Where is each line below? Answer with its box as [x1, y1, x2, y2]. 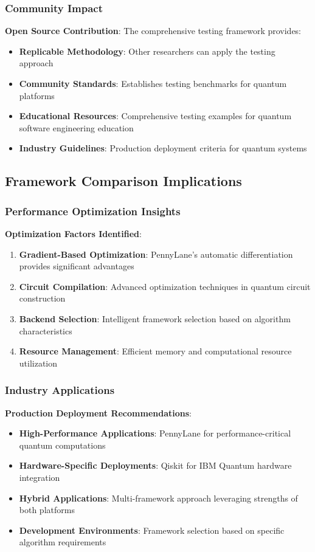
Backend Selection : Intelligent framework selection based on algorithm [19, 312, 291, 325]
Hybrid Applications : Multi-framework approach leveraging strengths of [19, 491, 298, 504]
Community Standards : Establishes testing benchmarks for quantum [19, 77, 287, 89]
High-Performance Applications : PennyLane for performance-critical [19, 427, 291, 440]
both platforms [19, 503, 75, 516]
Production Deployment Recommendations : [5, 406, 192, 419]
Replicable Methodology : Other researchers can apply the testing [19, 44, 275, 57]
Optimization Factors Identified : [5, 227, 142, 240]
